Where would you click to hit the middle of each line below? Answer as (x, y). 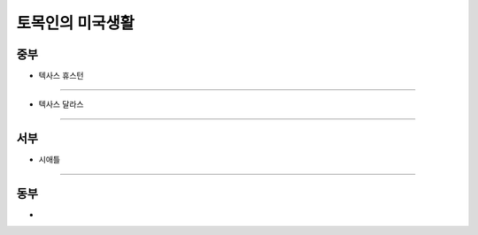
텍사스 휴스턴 (61, 76)
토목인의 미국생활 (75, 23)
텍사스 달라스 (61, 104)
